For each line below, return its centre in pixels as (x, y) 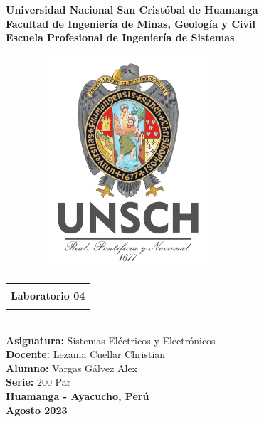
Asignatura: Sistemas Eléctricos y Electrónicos (111, 340)
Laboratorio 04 (48, 295)
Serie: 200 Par (38, 382)
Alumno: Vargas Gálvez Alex (72, 368)
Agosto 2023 (37, 410)
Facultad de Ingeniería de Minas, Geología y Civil (131, 23)
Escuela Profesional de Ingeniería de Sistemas (120, 37)
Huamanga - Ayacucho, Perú (78, 396)
